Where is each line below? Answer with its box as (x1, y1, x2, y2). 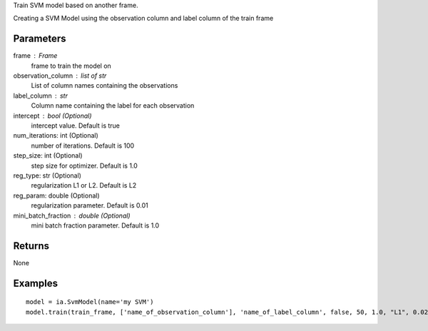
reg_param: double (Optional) (13, 191, 100, 200)
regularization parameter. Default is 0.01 (31, 201, 149, 210)
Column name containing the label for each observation (31, 101, 195, 110)
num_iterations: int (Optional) (13, 131, 99, 140)
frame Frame (13, 51, 58, 60)
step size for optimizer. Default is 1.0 (31, 161, 138, 170)
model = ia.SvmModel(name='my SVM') (26, 298, 154, 306)
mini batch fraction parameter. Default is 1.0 (31, 221, 160, 230)
